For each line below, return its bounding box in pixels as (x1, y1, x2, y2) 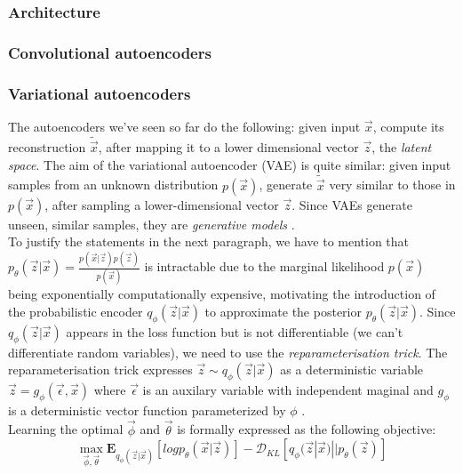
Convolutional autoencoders (8, 41, 212, 63)
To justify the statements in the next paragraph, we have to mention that (8, 232, 410, 251)
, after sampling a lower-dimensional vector (44, 195, 279, 213)
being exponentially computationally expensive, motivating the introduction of (8, 285, 435, 303)
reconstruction (8, 137, 86, 156)
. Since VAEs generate (291, 195, 412, 213)
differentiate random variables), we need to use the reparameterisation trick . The (8, 342, 448, 361)
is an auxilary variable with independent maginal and (142, 380, 434, 398)
